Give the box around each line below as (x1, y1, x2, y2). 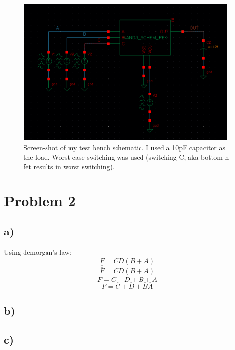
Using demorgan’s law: (4, 247, 71, 257)
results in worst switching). (33, 161, 115, 171)
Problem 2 (4, 190, 76, 210)
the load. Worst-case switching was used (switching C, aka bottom (23, 152, 223, 162)
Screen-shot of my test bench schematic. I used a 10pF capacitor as (23, 142, 226, 152)
